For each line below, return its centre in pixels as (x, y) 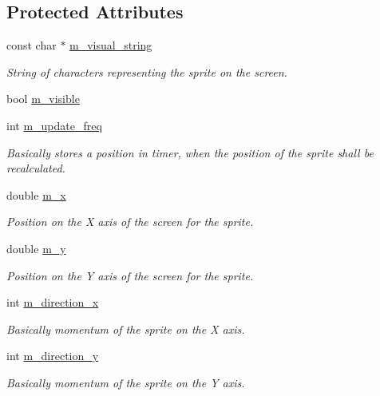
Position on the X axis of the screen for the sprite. (130, 222)
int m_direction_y (53, 356)
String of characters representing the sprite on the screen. (147, 71)
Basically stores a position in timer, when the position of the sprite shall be (190, 152)
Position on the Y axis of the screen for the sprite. (130, 275)
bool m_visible (43, 99)
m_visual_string (111, 45)
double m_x (36, 194)
